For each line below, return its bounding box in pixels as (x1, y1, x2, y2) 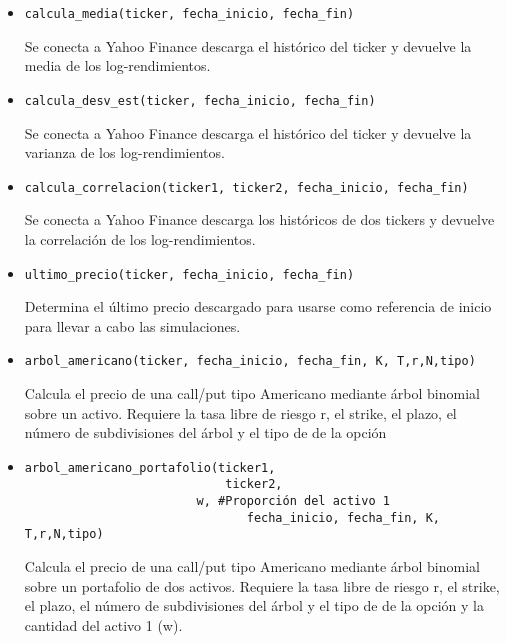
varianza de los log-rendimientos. (24, 142, 225, 163)
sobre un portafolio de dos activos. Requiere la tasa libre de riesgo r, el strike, (24, 575, 500, 596)
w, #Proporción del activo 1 (196, 494, 390, 509)
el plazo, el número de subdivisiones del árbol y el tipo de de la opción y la (24, 595, 484, 616)
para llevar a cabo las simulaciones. (24, 315, 241, 336)
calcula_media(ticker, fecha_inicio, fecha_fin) (24, 7, 355, 21)
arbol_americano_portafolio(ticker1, (24, 460, 276, 475)
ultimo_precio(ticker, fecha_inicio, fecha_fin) (24, 267, 355, 282)
